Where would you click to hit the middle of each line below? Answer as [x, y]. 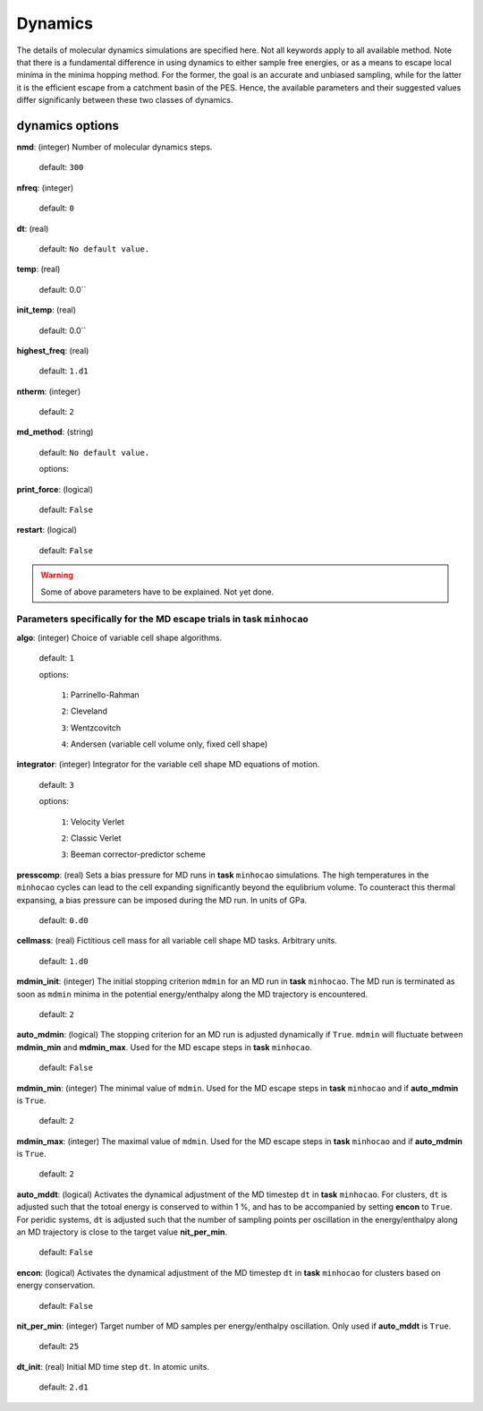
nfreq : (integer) [45, 187]
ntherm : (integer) [48, 391]
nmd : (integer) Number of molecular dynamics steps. [114, 147]
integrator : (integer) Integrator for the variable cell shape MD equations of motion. [168, 765]
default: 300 [61, 167]
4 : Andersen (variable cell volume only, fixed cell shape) [165, 744]
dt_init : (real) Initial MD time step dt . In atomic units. [113, 1366]
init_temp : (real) [46, 310]
